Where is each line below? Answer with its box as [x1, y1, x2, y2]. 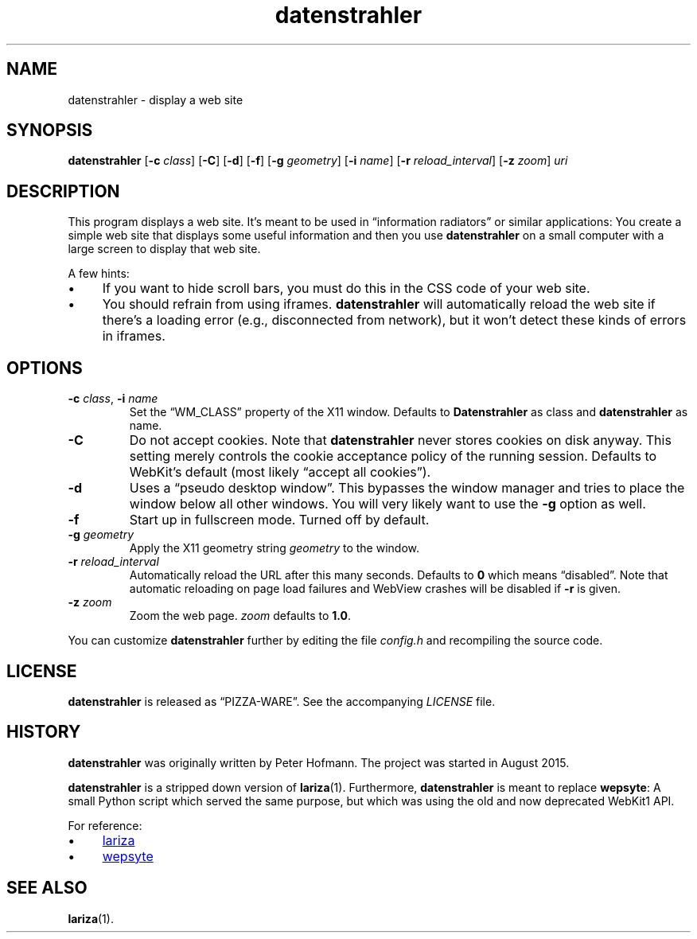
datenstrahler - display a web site [68, 92, 243, 107]
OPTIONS [6, 357, 83, 378]
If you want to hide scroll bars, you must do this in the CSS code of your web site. [102, 280, 590, 297]
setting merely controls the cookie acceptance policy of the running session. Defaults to [129, 448, 657, 465]
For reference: [68, 818, 142, 832]
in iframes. [102, 328, 165, 345]
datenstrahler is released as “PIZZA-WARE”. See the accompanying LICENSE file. [68, 694, 496, 708]
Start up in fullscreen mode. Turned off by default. [129, 512, 430, 528]
